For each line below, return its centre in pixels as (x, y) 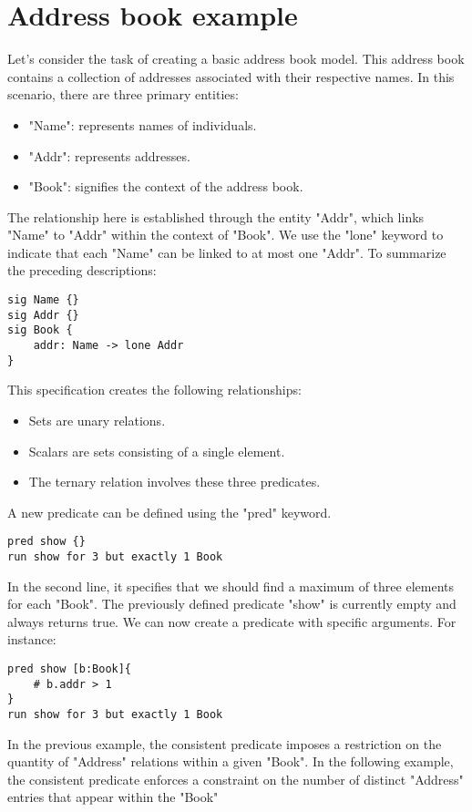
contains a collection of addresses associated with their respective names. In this (231, 76)
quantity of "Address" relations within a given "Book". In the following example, (231, 761)
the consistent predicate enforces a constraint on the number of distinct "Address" (236, 779)
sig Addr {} (43, 315)
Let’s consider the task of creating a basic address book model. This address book (236, 59)
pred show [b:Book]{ (70, 669)
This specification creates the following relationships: (154, 390)
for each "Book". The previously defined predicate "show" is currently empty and (232, 604)
